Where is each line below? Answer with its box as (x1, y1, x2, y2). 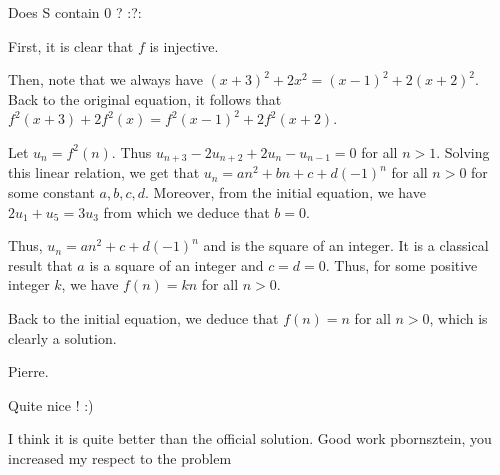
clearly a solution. (8, 327, 117, 348)
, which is (429, 307, 488, 328)
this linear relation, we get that (8, 162, 200, 183)
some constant (8, 182, 95, 203)
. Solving (436, 141, 490, 162)
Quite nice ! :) (8, 394, 94, 415)
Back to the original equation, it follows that (8, 88, 282, 109)
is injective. (149, 35, 219, 56)
